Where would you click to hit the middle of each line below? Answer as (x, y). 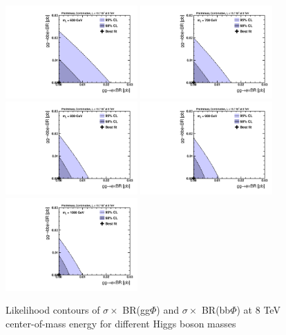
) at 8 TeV (258, 310)
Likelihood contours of (53, 310)
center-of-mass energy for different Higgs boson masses (121, 323)
